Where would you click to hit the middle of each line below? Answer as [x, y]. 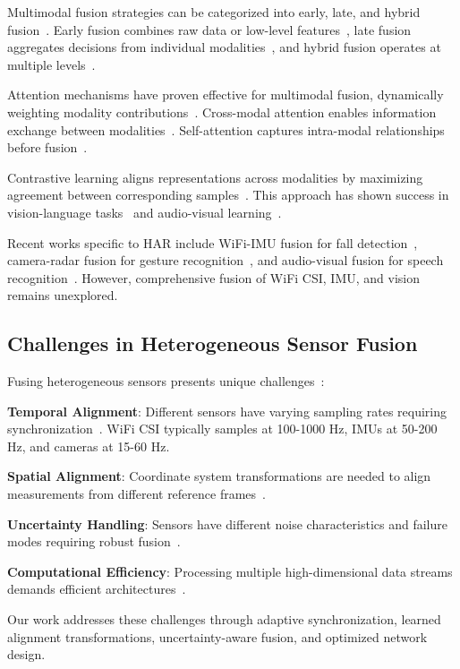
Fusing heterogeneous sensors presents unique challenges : [166, 381]
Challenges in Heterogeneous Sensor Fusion [213, 343]
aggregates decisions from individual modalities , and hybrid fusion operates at [224, 47]
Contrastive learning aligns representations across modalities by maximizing [215, 177]
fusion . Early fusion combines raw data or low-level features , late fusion [209, 29]
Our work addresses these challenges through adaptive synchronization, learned [224, 619]
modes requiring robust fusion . [94, 541]
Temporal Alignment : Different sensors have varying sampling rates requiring [227, 411]
